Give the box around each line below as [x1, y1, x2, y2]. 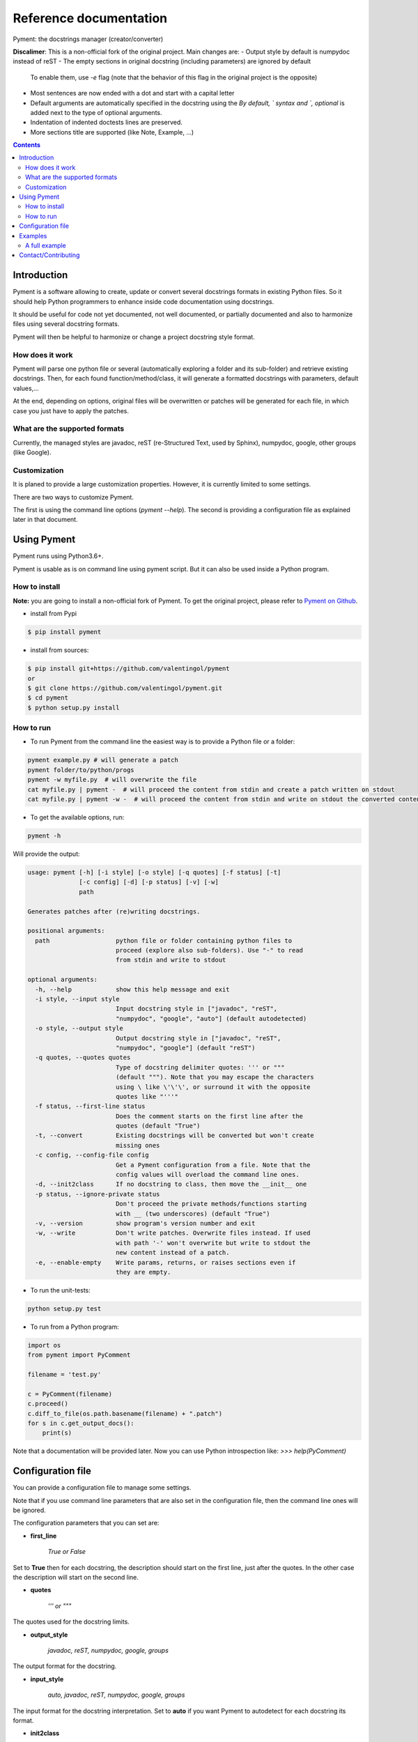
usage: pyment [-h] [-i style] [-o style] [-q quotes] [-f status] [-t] [27, 868, 281, 876]
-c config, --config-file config [35, 1151, 149, 1159]
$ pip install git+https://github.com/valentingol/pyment [27, 665, 230, 672]
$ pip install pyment [27, 628, 102, 636]
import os [27, 1341, 61, 1349]
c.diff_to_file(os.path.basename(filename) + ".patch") [27, 1410, 223, 1417]
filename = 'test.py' [27, 1371, 102, 1379]
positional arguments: [27, 927, 105, 935]
